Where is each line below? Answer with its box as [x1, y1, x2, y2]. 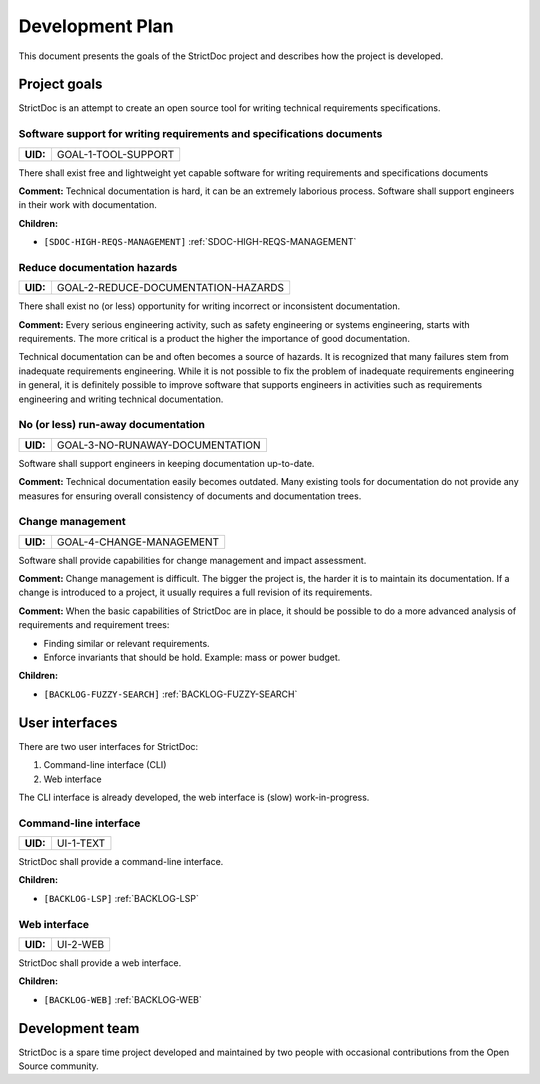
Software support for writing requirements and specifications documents [18, 127, 383, 141]
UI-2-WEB [56, 937, 105, 951]
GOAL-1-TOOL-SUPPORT [56, 147, 175, 161]
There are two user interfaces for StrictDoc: [18, 740, 199, 752]
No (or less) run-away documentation [18, 418, 205, 432]
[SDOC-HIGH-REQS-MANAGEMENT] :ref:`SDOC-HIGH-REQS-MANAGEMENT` [43, 236, 357, 248]
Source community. [18, 1060, 99, 1072]
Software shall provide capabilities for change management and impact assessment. [18, 554, 367, 566]
